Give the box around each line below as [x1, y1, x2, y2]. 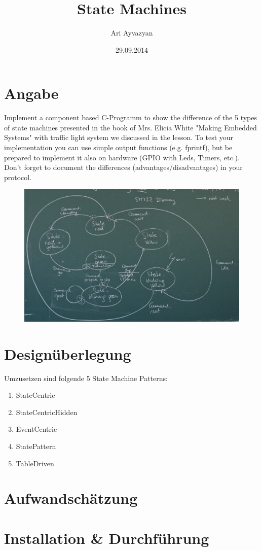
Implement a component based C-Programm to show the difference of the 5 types [4, 112, 257, 123]
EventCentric [16, 424, 57, 434]
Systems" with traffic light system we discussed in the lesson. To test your [4, 132, 234, 143]
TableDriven [16, 458, 54, 468]
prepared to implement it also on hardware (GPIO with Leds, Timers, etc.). [4, 152, 240, 162]
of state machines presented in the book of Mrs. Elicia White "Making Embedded [4, 122, 257, 132]
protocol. [4, 171, 32, 182]
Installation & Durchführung [4, 527, 209, 548]
